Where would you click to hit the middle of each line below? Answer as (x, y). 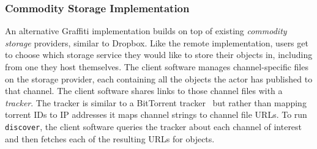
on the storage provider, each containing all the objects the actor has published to (159, 78)
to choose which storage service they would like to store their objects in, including (159, 55)
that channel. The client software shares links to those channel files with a (144, 91)
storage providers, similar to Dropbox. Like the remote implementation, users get (157, 42)
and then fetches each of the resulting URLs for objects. (110, 138)
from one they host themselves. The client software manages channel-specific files (157, 67)
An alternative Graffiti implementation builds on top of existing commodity (146, 31)
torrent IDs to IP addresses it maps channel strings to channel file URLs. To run (156, 114)
